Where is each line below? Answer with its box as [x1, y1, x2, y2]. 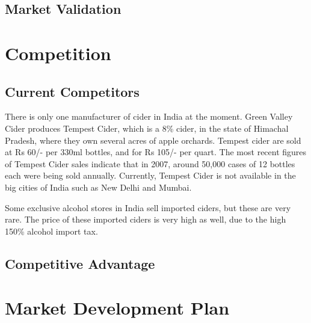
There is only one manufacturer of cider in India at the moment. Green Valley [5, 110, 293, 123]
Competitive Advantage [5, 254, 155, 272]
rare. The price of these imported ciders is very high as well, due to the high [5, 213, 286, 226]
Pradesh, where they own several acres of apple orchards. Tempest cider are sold [5, 134, 301, 146]
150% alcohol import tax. [5, 224, 98, 237]
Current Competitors [5, 82, 140, 100]
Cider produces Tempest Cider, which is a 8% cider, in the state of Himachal [5, 122, 289, 134]
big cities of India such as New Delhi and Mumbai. [5, 180, 192, 193]
